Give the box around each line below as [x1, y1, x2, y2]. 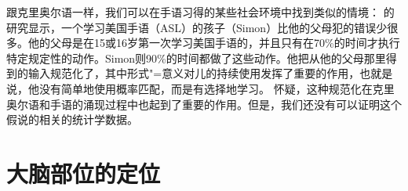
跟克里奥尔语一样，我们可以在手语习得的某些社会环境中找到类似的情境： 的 [6, 4, 395, 20]
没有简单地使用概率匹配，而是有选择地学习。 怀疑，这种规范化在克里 [38, 80, 395, 96]
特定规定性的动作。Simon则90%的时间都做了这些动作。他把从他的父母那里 [6, 49, 386, 66]
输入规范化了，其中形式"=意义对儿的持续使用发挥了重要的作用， [27, 65, 360, 81]
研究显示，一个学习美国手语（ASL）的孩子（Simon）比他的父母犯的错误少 [6, 19, 388, 35]
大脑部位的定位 [6, 157, 161, 189]
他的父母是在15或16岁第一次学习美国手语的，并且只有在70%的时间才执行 [27, 34, 400, 51]
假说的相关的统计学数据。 [6, 111, 138, 128]
